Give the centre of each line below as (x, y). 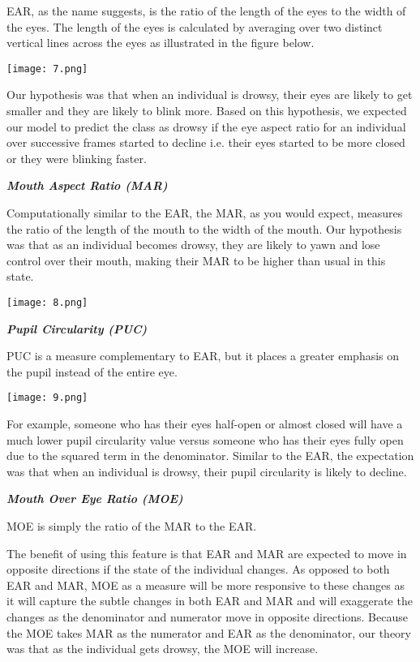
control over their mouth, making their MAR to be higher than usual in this (196, 260)
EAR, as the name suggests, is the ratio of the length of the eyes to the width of (206, 11)
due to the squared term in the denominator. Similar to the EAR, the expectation (210, 456)
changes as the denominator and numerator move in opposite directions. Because (207, 617)
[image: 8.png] (47, 302)
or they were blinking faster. (77, 158)
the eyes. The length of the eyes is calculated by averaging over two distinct (195, 26)
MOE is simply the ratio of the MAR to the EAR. (132, 526)
